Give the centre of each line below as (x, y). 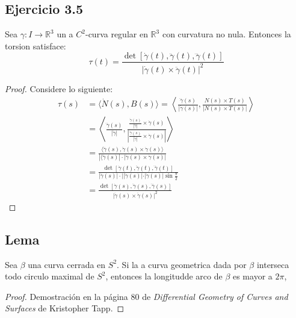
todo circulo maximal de (50, 276)
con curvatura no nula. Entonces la (227, 34)
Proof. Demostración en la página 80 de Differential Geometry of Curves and (146, 296)
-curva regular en (116, 34)
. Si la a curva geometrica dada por (182, 264)
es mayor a (252, 276)
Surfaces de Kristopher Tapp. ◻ (65, 308)
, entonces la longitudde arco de (164, 276)
